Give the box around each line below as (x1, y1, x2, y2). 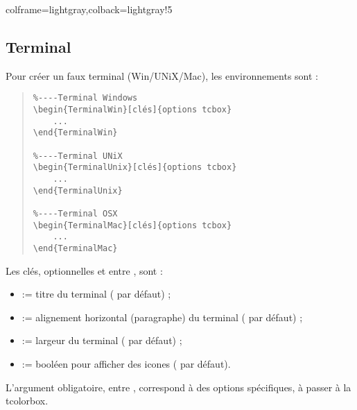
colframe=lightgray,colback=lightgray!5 (6, 2, 173, 16)
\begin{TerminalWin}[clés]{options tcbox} (33, 105, 232, 115)
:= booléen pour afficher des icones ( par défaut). (21, 356, 231, 370)
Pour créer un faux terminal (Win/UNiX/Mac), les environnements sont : (6, 68, 318, 83)
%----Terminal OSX (33, 208, 118, 219)
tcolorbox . (6, 393, 49, 408)
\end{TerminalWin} (33, 128, 118, 138)
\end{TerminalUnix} (33, 185, 123, 196)
